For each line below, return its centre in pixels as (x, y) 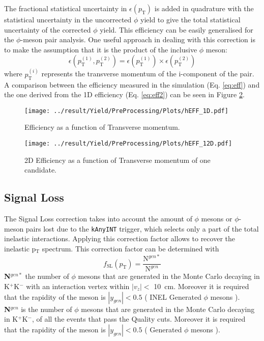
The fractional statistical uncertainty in (66, 8)
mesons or (217, 219)
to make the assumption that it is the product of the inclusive (101, 49)
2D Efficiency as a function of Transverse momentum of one (118, 160)
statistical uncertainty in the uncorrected (68, 19)
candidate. (41, 170)
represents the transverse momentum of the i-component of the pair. (148, 74)
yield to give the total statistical (190, 19)
